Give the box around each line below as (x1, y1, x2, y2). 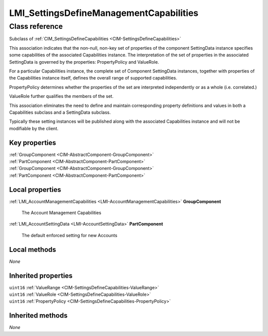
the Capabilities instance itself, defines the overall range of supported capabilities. (9, 75, 177, 81)
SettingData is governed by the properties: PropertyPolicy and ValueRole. (9, 59, 159, 65)
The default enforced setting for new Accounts (21, 232, 118, 238)
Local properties (9, 185, 62, 194)
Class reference (9, 22, 63, 31)
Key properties (9, 138, 57, 147)
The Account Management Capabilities (21, 210, 102, 216)
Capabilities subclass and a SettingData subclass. (9, 109, 111, 115)
